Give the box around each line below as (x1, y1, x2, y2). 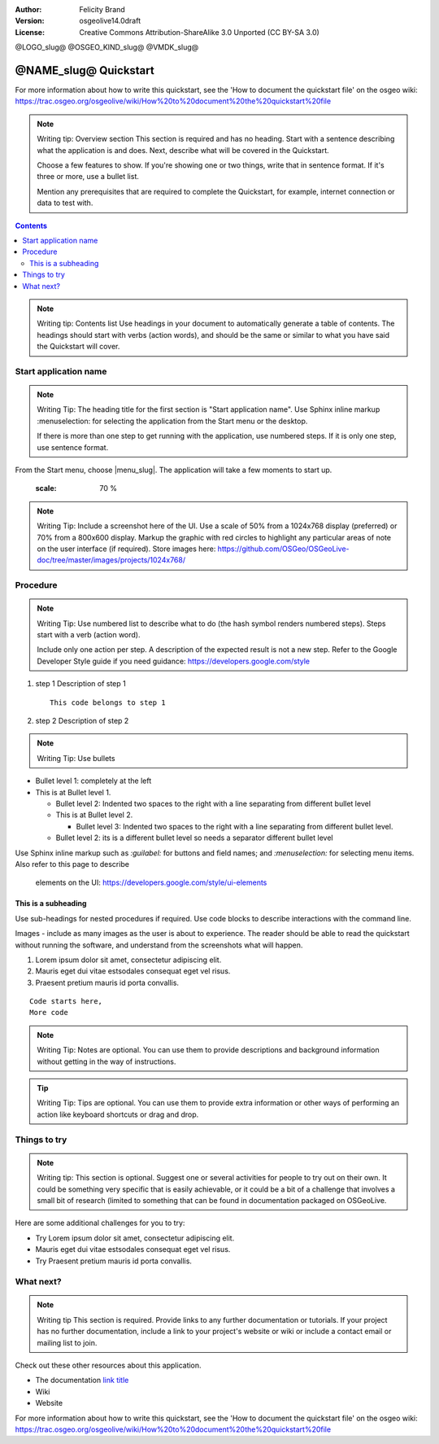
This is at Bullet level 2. (55, 810, 133, 820)
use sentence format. (37, 442, 109, 452)
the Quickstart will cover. (37, 342, 120, 352)
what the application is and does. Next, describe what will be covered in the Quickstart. (37, 145, 329, 155)
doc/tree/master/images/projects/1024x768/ (37, 555, 186, 565)
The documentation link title (35, 1376, 129, 1385)
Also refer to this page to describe (15, 859, 130, 869)
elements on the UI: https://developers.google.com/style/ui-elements (35, 877, 267, 887)
